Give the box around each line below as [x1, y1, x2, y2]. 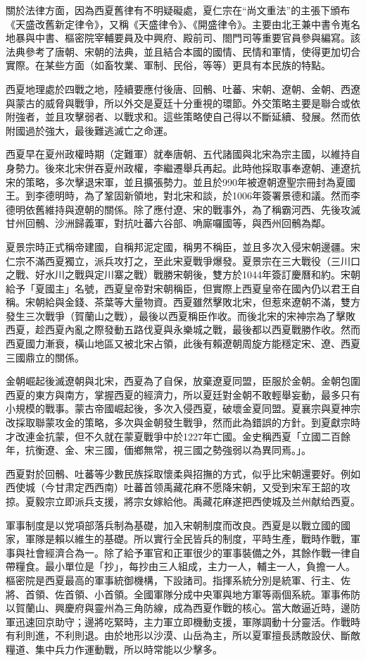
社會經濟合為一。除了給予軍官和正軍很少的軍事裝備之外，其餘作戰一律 [25, 545, 351, 560]
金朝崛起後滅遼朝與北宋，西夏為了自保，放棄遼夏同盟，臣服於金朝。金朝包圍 [6, 373, 360, 388]
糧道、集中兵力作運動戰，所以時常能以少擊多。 [6, 641, 222, 656]
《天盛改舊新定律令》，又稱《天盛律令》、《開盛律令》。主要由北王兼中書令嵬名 [6, 16, 360, 31]
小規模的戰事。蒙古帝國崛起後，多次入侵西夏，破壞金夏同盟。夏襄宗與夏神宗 [6, 401, 360, 416]
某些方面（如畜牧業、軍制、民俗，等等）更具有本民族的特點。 [44, 58, 331, 73]
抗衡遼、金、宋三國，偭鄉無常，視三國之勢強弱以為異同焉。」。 [25, 443, 311, 457]
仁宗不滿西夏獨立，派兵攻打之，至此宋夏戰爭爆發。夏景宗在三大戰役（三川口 [6, 253, 360, 268]
